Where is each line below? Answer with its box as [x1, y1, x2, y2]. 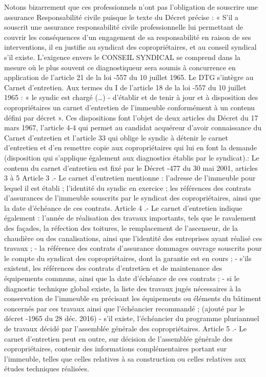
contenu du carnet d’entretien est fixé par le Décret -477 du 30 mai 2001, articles [4, 162, 258, 173]
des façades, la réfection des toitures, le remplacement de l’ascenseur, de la [4, 223, 238, 233]
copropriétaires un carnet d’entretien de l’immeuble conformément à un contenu [4, 102, 255, 112]
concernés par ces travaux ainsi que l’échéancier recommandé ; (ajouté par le [4, 303, 245, 313]
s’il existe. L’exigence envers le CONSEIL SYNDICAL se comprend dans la [4, 51, 241, 62]
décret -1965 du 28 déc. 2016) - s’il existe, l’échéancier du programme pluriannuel [4, 313, 259, 324]
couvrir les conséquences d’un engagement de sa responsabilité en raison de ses [4, 31, 251, 42]
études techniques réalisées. [4, 363, 89, 374]
